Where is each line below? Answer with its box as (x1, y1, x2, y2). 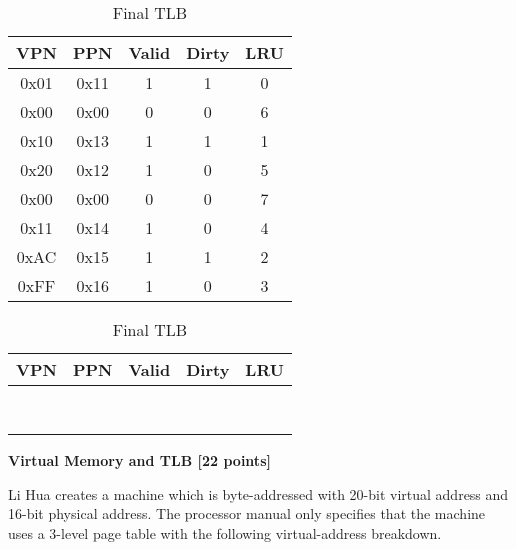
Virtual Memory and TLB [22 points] (8, 450, 271, 470)
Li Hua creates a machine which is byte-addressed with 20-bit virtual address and (8, 483, 509, 504)
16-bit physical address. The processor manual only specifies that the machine (8, 503, 486, 524)
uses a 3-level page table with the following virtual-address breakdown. (8, 522, 442, 543)
